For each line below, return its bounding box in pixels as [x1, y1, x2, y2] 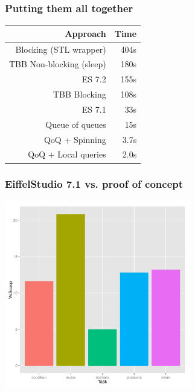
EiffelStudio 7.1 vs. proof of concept [5, 176, 184, 191]
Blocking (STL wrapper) [15, 42, 106, 55]
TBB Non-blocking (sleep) [9, 58, 106, 70]
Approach [65, 27, 106, 39]
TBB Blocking [53, 88, 106, 101]
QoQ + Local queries [28, 148, 106, 161]
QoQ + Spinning [43, 133, 106, 145]
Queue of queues [45, 118, 106, 130]
